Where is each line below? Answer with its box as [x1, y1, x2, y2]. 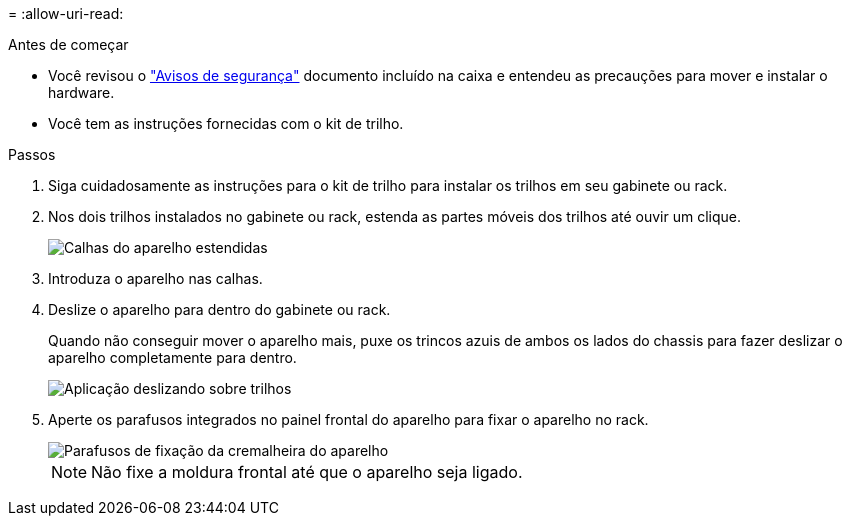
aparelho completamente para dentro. [48, 349, 297, 366]
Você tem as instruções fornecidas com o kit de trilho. [48, 115, 404, 132]
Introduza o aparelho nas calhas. [48, 270, 263, 287]
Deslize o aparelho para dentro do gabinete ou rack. [48, 301, 391, 318]
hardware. [48, 84, 115, 101]
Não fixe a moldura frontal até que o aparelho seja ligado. [91, 462, 523, 482]
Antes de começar [8, 36, 129, 53]
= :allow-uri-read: [8, 5, 124, 22]
